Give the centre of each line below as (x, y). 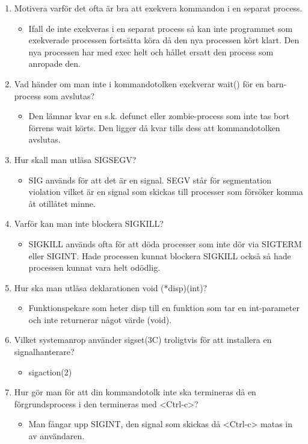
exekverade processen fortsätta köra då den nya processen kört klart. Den (164, 40)
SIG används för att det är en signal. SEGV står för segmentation (150, 180)
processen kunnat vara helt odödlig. (94, 267)
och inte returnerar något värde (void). (100, 319)
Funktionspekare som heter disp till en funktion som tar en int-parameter (164, 308)
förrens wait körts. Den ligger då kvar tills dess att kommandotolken (154, 127)
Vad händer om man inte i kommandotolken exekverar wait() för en (139, 83)
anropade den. (54, 63)
